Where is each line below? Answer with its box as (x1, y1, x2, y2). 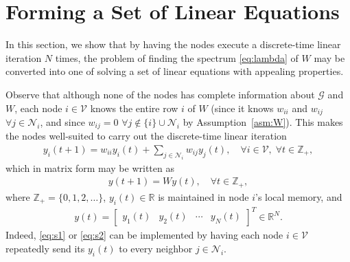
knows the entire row (90, 100, 178, 115)
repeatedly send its (5, 241, 85, 255)
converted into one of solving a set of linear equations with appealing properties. (5, 64, 344, 78)
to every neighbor (119, 241, 193, 255)
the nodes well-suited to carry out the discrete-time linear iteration (5, 129, 287, 143)
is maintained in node (158, 189, 249, 204)
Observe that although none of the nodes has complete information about (5, 87, 315, 101)
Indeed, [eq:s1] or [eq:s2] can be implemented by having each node (5, 228, 283, 242)
